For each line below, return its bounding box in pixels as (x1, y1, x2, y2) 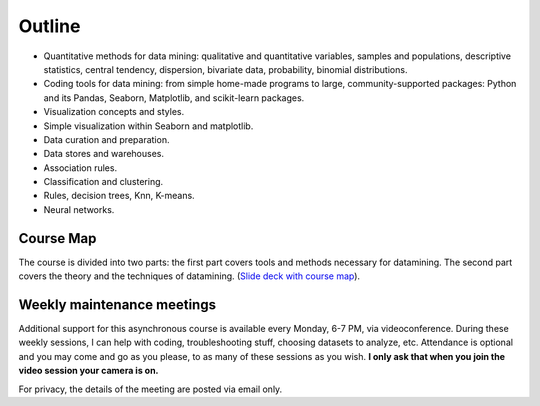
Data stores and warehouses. (43, 148, 165, 160)
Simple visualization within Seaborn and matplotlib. (43, 120, 254, 132)
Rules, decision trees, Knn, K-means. (43, 190, 195, 202)
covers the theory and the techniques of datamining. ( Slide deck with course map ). (18, 270, 360, 282)
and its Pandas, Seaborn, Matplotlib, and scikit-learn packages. (43, 91, 305, 104)
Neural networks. (43, 203, 115, 215)
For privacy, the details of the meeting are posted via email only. (18, 383, 283, 395)
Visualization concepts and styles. (43, 106, 185, 118)
